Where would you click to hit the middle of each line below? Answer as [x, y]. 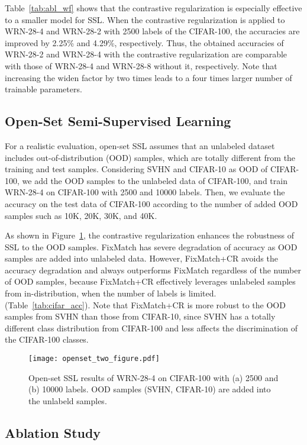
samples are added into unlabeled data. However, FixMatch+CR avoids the [141, 258]
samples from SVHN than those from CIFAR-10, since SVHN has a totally [140, 316]
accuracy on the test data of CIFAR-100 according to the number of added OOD [151, 203]
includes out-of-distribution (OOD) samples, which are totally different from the [150, 157]
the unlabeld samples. [68, 400]
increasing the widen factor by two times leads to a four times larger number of [148, 77]
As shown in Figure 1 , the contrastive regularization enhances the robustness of [149, 235]
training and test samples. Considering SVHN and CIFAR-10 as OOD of [136, 169]
